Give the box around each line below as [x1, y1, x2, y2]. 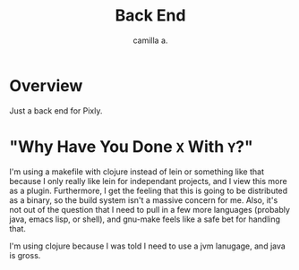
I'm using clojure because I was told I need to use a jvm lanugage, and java [9, 240, 286, 251]
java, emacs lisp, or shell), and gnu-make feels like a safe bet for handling [9, 214, 280, 224]
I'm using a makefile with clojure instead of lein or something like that [9, 166, 264, 177]
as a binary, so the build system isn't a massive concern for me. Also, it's [9, 194, 278, 206]
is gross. [9, 249, 41, 260]
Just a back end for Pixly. [9, 105, 103, 116]
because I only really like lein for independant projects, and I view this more [9, 175, 288, 186]
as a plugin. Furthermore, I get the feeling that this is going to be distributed [9, 185, 288, 196]
